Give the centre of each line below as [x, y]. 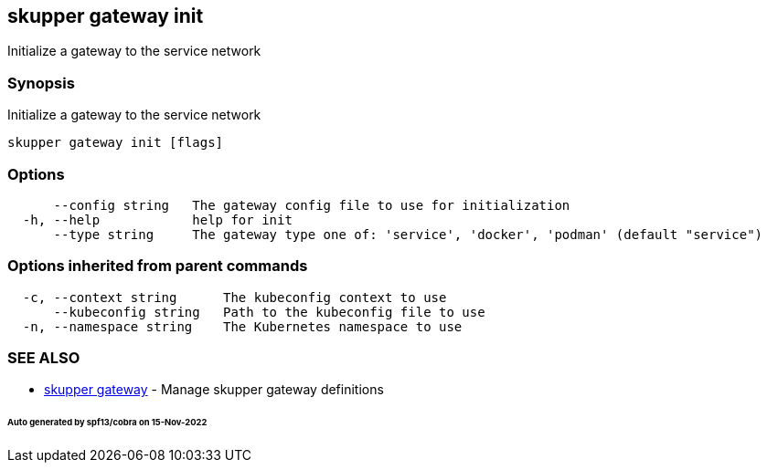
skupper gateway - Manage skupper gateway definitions [214, 390]
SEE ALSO [44, 358]
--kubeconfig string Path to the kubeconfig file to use [269, 312]
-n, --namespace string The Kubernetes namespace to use [242, 326]
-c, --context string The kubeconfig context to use [234, 297]
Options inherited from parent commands [158, 266]
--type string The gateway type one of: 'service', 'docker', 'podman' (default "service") [408, 234]
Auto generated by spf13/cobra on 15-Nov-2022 [107, 423]
